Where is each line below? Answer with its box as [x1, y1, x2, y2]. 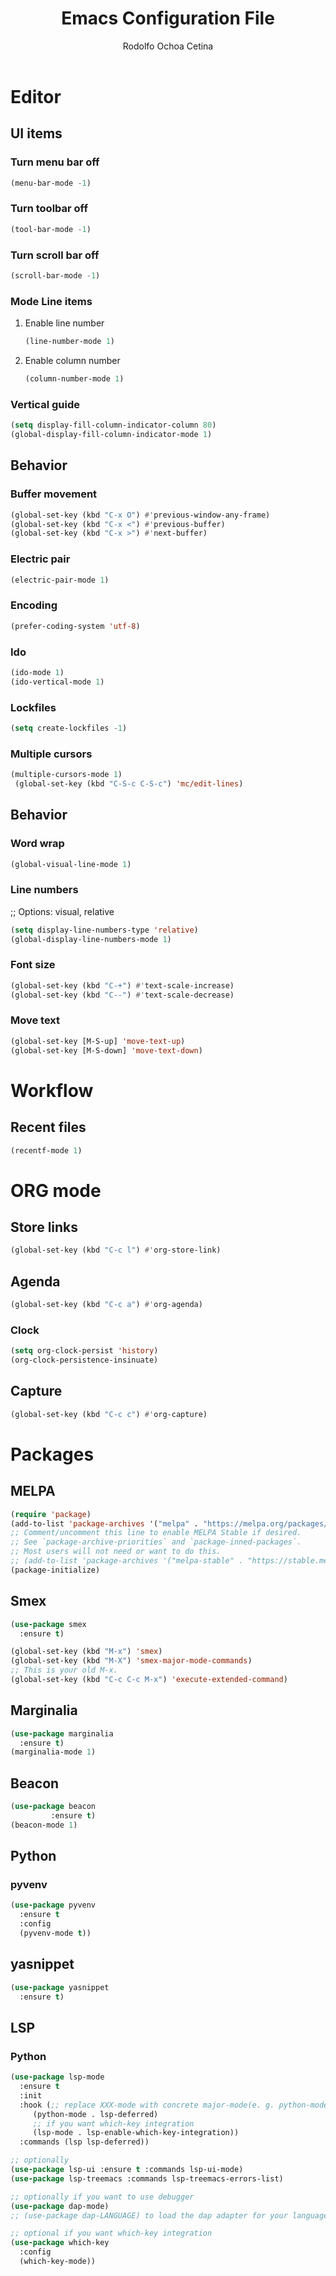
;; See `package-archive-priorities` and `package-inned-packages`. [10, 1537, 302, 1547]
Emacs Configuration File [61, 7, 275, 30]
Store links [10, 1219, 79, 1236]
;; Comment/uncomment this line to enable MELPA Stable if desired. [10, 1528, 302, 1538]
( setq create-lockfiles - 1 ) [10, 723, 128, 733]
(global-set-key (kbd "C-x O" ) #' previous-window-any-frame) [10, 510, 271, 520]
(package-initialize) [10, 1565, 101, 1575]
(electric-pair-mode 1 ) [10, 575, 110, 585]
